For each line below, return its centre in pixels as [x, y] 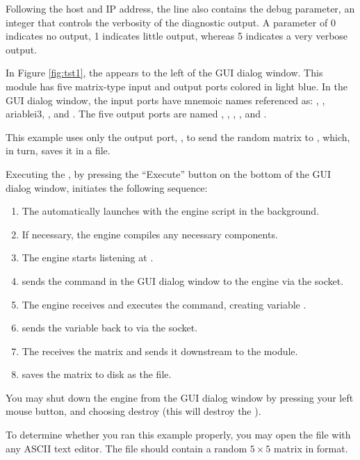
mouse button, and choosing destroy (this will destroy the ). [133, 411]
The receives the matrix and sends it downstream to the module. [160, 351]
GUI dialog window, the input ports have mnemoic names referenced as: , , [165, 100]
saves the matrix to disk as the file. [97, 374]
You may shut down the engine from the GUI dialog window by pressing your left [180, 397]
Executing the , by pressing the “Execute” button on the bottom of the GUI [169, 173]
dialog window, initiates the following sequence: [107, 187]
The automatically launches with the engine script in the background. [171, 211]
